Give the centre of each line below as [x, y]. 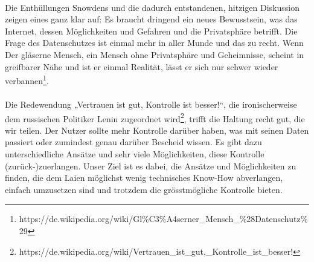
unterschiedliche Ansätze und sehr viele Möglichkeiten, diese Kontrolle [135, 154]
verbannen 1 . [27, 80]
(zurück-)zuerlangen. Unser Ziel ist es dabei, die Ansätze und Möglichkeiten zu [151, 165]
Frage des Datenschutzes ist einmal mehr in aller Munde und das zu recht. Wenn [154, 43]
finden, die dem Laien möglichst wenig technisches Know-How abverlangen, [144, 178]
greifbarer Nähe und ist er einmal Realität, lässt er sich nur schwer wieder [142, 66]
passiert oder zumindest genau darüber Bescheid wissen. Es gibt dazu [133, 142]
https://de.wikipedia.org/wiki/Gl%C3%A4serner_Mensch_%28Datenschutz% [163, 219]
